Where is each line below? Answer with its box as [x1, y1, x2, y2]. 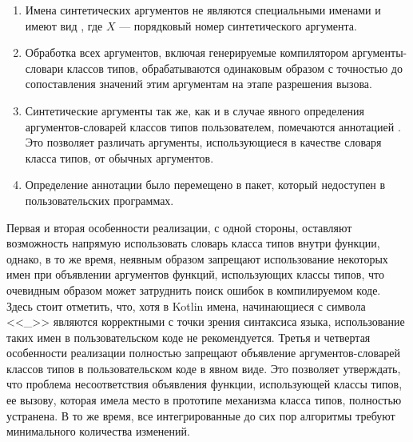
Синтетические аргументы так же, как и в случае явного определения [25, 102, 364, 119]
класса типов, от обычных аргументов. [25, 149, 214, 166]
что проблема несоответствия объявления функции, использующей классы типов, [6, 376, 403, 392]
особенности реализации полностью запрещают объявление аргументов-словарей [6, 344, 400, 361]
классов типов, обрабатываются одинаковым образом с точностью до [66, 59, 403, 76]
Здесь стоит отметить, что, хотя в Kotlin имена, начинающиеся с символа [6, 297, 366, 314]
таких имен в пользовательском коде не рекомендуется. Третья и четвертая [6, 328, 371, 345]
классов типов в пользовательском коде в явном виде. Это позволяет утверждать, [6, 360, 401, 376]
